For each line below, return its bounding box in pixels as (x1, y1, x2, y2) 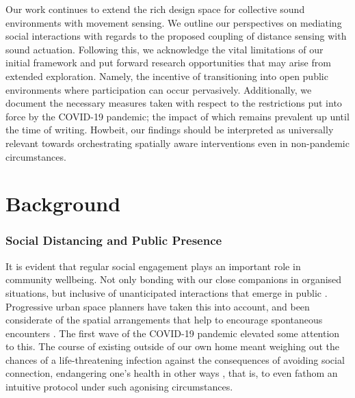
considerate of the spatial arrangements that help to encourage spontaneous (5, 313, 323, 327)
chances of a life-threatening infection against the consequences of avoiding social (5, 352, 345, 367)
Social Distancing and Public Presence (5, 232, 222, 249)
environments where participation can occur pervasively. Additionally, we (5, 82, 312, 96)
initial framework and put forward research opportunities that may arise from (5, 55, 331, 70)
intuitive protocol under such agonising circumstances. (5, 380, 233, 394)
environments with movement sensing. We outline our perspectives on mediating (5, 15, 342, 29)
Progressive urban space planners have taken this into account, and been (5, 299, 310, 313)
